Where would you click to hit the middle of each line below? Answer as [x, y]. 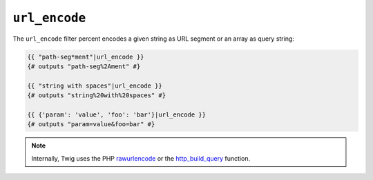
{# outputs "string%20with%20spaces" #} [96, 96]
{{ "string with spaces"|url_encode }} [95, 86]
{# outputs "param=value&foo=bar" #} [91, 124]
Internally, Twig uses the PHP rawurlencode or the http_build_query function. [141, 158]
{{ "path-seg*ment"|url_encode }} [86, 57]
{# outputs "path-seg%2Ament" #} [84, 66]
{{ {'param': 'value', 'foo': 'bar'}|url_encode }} [117, 114]
